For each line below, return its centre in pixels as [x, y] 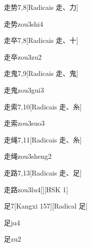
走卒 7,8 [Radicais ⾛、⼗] [41, 40]
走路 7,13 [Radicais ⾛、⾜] [43, 172]
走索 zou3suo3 [24, 123]
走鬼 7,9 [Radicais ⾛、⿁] [41, 73]
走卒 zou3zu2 [23, 56]
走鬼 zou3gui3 [24, 89]
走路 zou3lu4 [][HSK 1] [36, 189]
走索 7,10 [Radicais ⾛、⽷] [43, 106]
